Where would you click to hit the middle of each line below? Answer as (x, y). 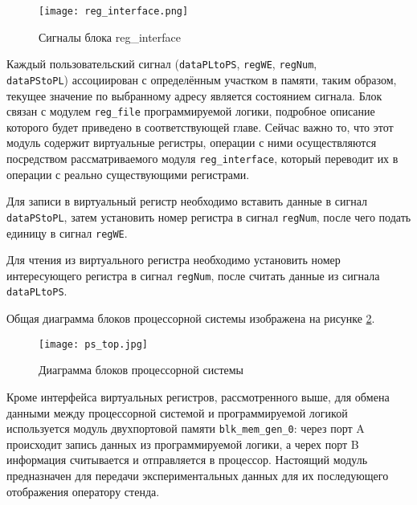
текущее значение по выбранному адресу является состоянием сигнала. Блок (194, 95)
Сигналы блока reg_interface (110, 37)
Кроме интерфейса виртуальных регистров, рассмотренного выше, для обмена (198, 396)
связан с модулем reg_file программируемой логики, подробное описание (191, 111)
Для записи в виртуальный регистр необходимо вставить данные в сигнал (187, 201)
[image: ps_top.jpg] (94, 344)
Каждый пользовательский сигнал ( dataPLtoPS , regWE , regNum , (162, 64)
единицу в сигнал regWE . (67, 232)
